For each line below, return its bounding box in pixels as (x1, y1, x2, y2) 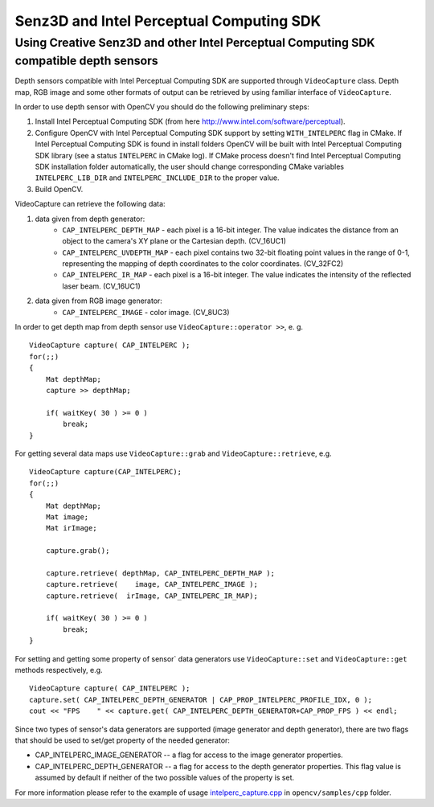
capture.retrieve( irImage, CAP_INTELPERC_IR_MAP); (45, 591, 259, 600)
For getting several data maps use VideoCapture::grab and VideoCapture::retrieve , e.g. (14, 449, 333, 458)
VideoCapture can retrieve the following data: (14, 199, 166, 209)
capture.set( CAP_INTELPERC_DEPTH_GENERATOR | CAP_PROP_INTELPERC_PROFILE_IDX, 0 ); (29, 695, 373, 704)
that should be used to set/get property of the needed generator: (14, 735, 231, 745)
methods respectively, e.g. (14, 665, 104, 674)
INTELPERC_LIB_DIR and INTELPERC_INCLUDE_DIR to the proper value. (35, 173, 280, 182)
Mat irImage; (45, 523, 97, 533)
